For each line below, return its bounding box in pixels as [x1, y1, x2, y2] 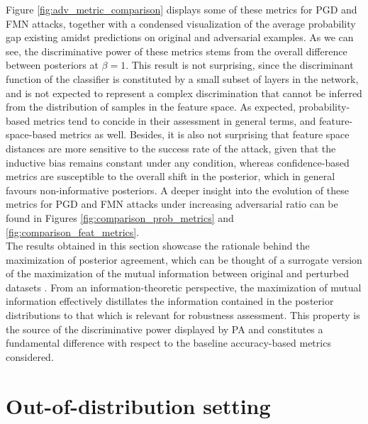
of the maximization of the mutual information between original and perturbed [6, 266, 349, 281]
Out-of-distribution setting [6, 391, 271, 420]
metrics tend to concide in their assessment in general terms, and [33, 113, 316, 128]
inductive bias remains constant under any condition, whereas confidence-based [6, 155, 350, 169]
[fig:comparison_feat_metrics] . [6, 224, 140, 239]
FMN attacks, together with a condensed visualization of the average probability [6, 16, 356, 30]
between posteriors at [6, 57, 99, 72]
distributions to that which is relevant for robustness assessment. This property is [6, 308, 360, 323]
